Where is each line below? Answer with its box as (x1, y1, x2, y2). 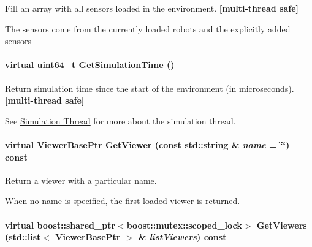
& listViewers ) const (138, 230, 227, 243)
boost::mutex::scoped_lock (126, 218, 242, 231)
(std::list (5, 230, 41, 243)
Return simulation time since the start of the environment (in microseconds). (5, 82, 294, 94)
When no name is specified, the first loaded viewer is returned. (5, 194, 240, 207)
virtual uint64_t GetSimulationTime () (5, 58, 175, 71)
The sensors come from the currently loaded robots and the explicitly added (5, 22, 291, 35)
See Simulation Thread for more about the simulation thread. (5, 114, 236, 127)
